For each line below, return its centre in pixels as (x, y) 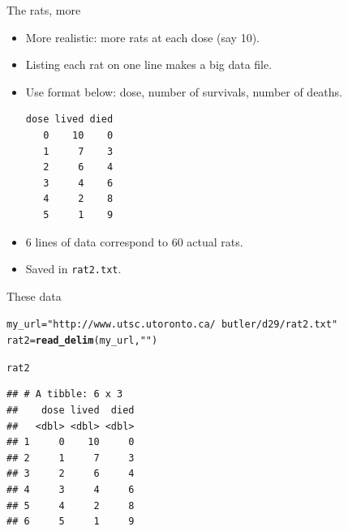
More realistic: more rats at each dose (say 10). (142, 37)
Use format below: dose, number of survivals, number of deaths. (184, 91)
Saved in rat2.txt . (73, 269)
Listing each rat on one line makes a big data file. (149, 64)
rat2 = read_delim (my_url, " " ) (82, 341)
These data (34, 295)
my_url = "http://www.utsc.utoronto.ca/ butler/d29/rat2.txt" (172, 325)
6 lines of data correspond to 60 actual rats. (134, 241)
